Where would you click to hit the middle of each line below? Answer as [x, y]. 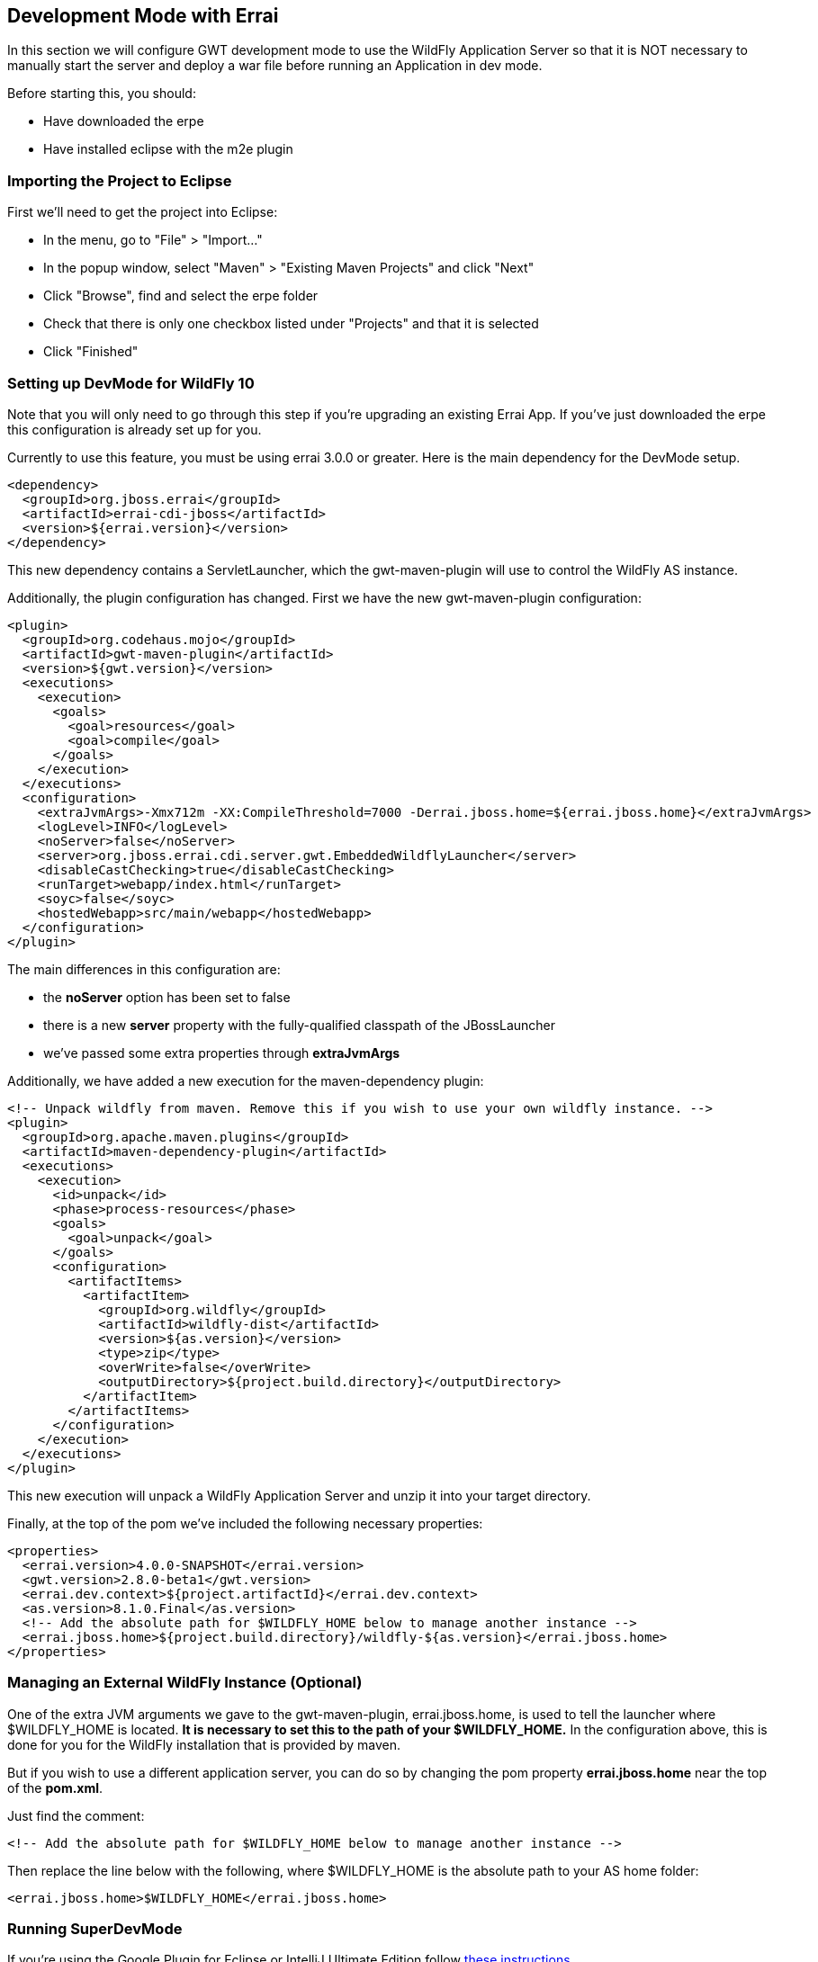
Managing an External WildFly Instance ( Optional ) [185, 1683]
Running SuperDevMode [95, 1929]
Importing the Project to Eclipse [120, 180]
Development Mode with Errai [143, 16]
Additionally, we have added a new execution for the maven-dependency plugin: [246, 1080]
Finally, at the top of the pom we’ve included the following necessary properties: [245, 1523]
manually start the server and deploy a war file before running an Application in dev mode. [275, 66]
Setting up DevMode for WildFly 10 [131, 383]
